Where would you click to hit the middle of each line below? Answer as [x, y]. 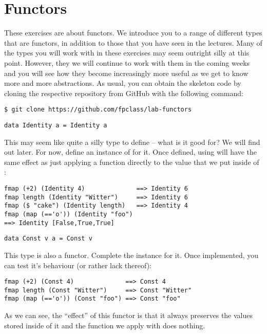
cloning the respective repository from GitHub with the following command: [124, 93]
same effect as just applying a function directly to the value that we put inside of [132, 162]
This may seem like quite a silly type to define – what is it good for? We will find [132, 142]
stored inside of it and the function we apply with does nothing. [105, 325]
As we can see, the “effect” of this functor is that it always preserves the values [129, 315]
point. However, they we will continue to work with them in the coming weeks [127, 62]
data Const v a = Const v [48, 239]
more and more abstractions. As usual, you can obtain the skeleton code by [123, 83]
